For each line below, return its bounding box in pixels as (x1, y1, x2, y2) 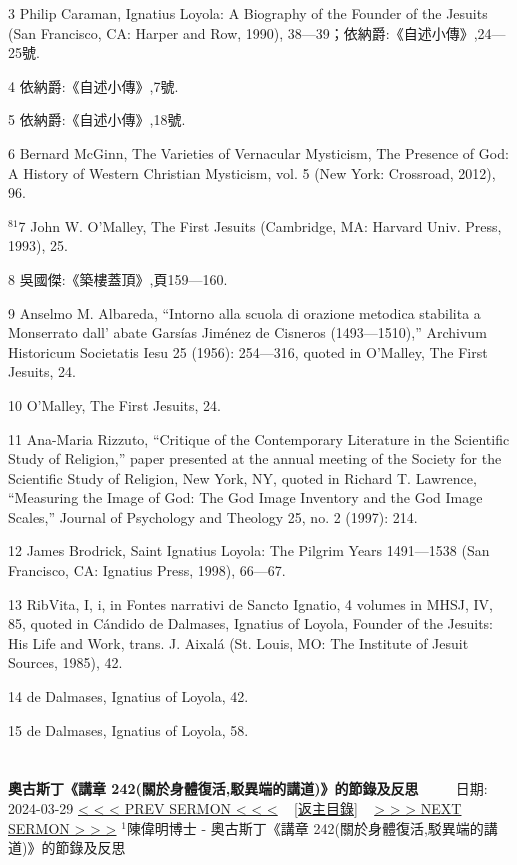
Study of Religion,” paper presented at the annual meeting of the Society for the (8, 448, 502, 469)
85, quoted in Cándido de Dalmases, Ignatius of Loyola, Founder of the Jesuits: (8, 613, 494, 634)
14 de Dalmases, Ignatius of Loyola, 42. (8, 686, 249, 707)
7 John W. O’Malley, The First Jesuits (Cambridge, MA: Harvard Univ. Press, (18, 215, 502, 236)
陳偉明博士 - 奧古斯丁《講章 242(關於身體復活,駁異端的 (126, 817, 484, 838)
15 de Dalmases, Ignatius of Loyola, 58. (8, 719, 249, 740)
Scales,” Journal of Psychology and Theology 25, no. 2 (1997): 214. (8, 506, 418, 527)
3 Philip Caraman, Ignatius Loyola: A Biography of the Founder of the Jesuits (8, 3, 488, 23)
